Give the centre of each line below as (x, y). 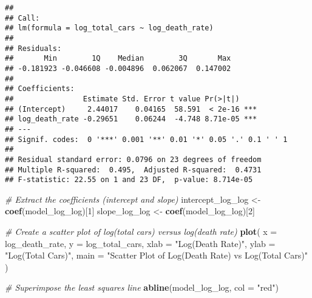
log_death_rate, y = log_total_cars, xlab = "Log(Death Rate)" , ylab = (140, 243)
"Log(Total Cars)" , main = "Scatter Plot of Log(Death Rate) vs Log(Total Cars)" (156, 255)
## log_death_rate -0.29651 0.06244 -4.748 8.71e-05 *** (131, 119)
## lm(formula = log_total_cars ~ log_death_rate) (109, 28)
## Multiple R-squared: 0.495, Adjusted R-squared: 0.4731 (133, 170)
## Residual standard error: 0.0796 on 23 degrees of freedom (133, 159)
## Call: (22, 18)
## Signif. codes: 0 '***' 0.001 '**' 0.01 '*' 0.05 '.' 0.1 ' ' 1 (146, 139)
